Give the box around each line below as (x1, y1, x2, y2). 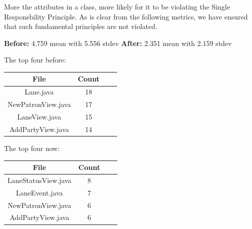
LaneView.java (17, 111, 61, 121)
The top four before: (4, 54, 66, 65)
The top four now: (4, 142, 60, 153)
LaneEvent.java (16, 187, 63, 197)
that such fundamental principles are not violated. (4, 21, 157, 31)
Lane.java (24, 86, 54, 97)
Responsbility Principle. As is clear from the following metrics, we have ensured (4, 11, 248, 21)
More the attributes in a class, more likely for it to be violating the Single (4, 1, 230, 11)
